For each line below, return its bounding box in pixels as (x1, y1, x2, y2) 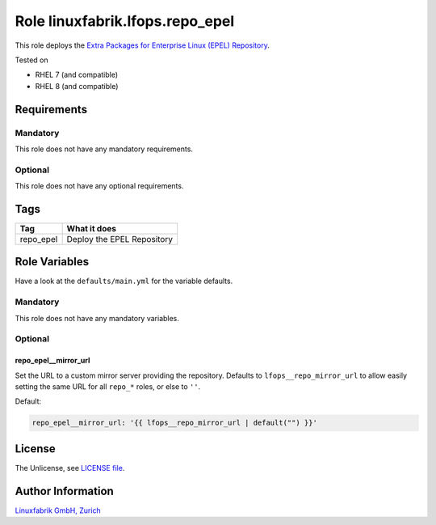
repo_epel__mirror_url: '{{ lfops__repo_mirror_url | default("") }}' (31, 418, 318, 428)
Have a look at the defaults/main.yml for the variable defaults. (15, 276, 233, 286)
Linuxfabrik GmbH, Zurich (15, 506, 101, 515)
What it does (66, 222, 117, 234)
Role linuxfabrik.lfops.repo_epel (15, 12, 235, 30)
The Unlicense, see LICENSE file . (15, 463, 125, 472)
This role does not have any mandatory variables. (15, 313, 179, 323)
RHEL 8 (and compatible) (35, 81, 119, 91)
